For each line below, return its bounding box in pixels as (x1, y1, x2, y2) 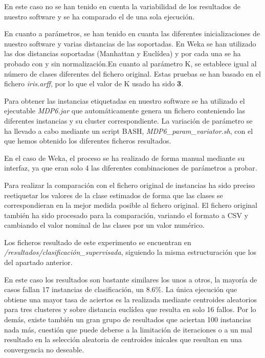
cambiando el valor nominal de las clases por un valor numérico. (4, 220, 205, 230)
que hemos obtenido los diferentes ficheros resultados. (4, 135, 171, 146)
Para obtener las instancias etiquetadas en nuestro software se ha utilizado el (4, 95, 245, 106)
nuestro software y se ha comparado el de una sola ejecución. (4, 11, 195, 21)
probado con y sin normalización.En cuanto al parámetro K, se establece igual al (4, 58, 257, 68)
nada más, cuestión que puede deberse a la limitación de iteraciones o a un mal (4, 324, 252, 335)
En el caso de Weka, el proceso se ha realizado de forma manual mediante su (4, 152, 245, 163)
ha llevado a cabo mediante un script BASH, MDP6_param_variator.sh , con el (4, 125, 253, 136)
